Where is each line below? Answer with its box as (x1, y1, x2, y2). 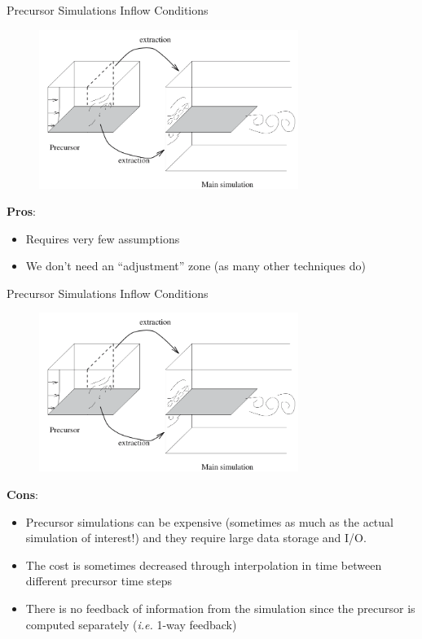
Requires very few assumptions (25, 230, 180, 247)
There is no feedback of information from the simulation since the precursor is (25, 599, 415, 616)
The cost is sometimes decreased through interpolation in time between (25, 556, 382, 573)
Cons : (7, 486, 38, 502)
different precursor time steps (25, 572, 173, 589)
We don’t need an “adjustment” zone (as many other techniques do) (25, 257, 366, 274)
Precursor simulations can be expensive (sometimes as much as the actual (25, 513, 393, 530)
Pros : (7, 203, 36, 220)
